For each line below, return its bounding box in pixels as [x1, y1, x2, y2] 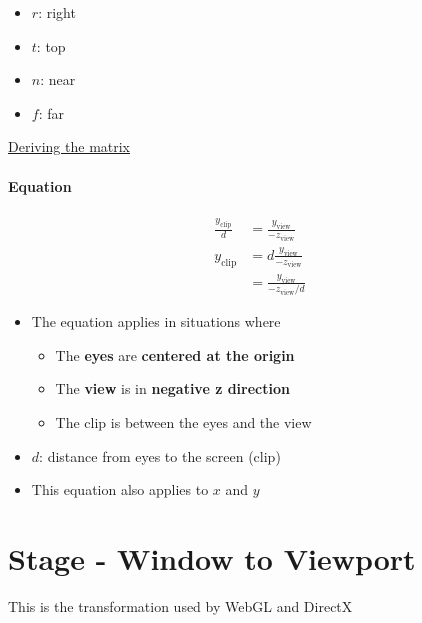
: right [38, 2, 76, 22]
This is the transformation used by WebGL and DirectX [8, 595, 353, 616]
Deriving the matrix [8, 136, 131, 157]
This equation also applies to [31, 479, 209, 500]
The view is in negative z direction [55, 378, 290, 399]
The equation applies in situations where [31, 311, 281, 332]
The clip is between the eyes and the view [55, 412, 312, 433]
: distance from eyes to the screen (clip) [39, 445, 281, 466]
